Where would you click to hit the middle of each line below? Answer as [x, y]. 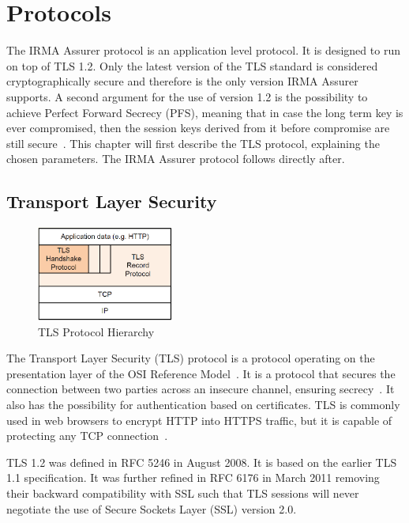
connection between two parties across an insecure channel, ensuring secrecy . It [201, 389]
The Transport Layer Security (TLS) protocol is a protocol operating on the [191, 358]
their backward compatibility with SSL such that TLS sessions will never [183, 493]
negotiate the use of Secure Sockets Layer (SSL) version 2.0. [152, 508]
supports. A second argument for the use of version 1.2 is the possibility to [187, 96]
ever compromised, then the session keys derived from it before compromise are [198, 128]
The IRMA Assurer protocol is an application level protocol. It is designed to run [203, 50]
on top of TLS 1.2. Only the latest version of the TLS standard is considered [192, 65]
